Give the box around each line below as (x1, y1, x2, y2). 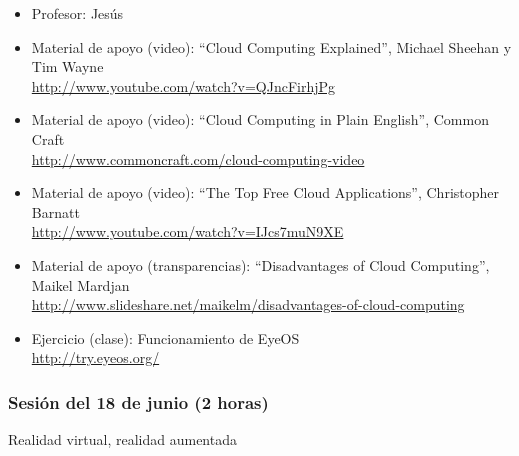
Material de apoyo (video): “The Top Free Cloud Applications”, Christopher (31, 182, 500, 203)
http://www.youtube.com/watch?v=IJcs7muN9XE (31, 221, 344, 242)
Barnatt (31, 201, 80, 222)
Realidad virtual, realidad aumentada (8, 429, 237, 450)
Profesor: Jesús (31, 3, 124, 23)
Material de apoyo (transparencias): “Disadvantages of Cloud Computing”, (31, 254, 490, 275)
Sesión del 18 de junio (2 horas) (8, 389, 269, 414)
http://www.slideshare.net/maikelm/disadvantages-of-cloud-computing (31, 294, 465, 315)
